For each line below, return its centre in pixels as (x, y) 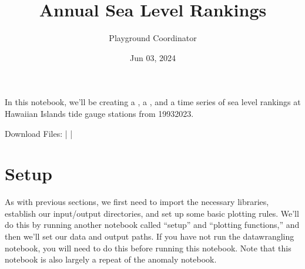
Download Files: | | (39, 133)
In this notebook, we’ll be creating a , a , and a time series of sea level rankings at (153, 102)
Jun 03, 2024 (153, 57)
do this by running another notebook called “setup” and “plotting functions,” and (152, 225)
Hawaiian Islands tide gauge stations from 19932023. (99, 113)
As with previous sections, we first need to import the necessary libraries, (137, 202)
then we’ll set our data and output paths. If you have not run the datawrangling (150, 236)
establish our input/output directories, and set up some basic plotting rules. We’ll (152, 213)
